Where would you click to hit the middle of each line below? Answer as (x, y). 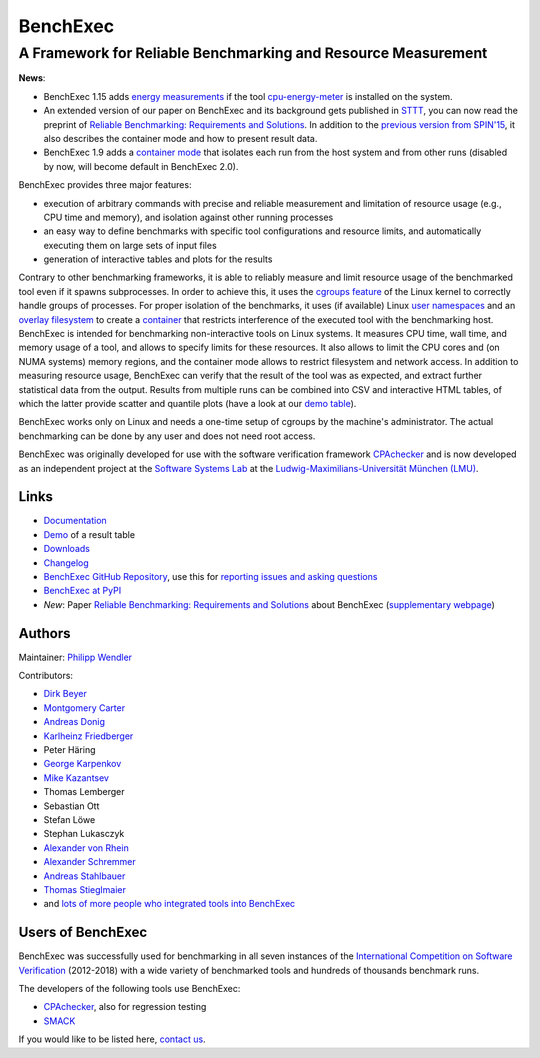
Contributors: (46, 676)
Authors (44, 633)
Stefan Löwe (69, 819)
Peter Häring (69, 750)
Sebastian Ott (71, 806)
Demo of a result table (89, 534)
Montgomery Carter (84, 707)
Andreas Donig (74, 722)
